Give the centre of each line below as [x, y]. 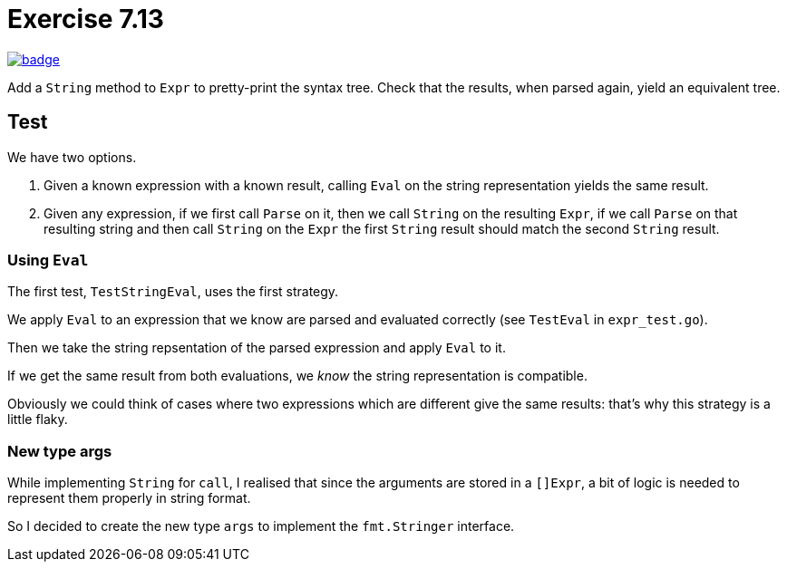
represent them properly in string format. [129, 498]
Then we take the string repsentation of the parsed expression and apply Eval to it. [257, 348]
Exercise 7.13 [86, 19]
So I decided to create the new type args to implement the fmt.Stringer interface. [261, 526]
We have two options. [72, 157]
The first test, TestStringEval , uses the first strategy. [173, 292]
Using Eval [48, 260]
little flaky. [38, 420]
